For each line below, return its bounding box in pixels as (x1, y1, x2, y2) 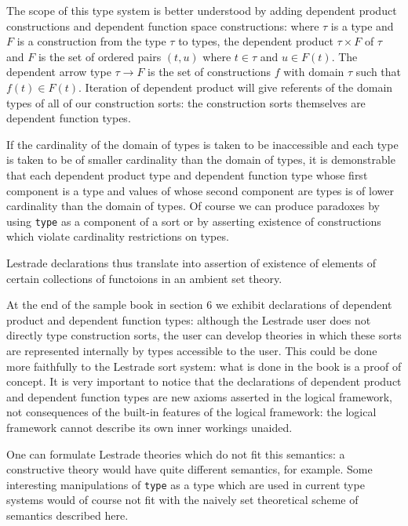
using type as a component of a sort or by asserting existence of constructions (6, 212, 381, 229)
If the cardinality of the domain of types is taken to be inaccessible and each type (6, 136, 399, 152)
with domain (283, 63, 344, 80)
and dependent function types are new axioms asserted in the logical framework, (6, 388, 393, 404)
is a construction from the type (16, 33, 166, 49)
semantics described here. (6, 506, 129, 523)
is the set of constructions (148, 63, 271, 80)
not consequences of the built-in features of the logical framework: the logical (6, 404, 377, 420)
